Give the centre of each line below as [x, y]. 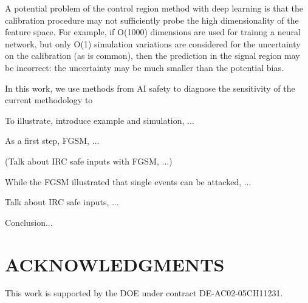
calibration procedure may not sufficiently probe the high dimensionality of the [152, 20]
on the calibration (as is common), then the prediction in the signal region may [152, 56]
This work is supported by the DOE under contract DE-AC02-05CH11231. [144, 293]
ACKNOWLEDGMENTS [115, 264]
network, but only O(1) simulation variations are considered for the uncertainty [153, 43]
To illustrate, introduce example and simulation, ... [100, 120]
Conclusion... [29, 222]
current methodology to [49, 100]
